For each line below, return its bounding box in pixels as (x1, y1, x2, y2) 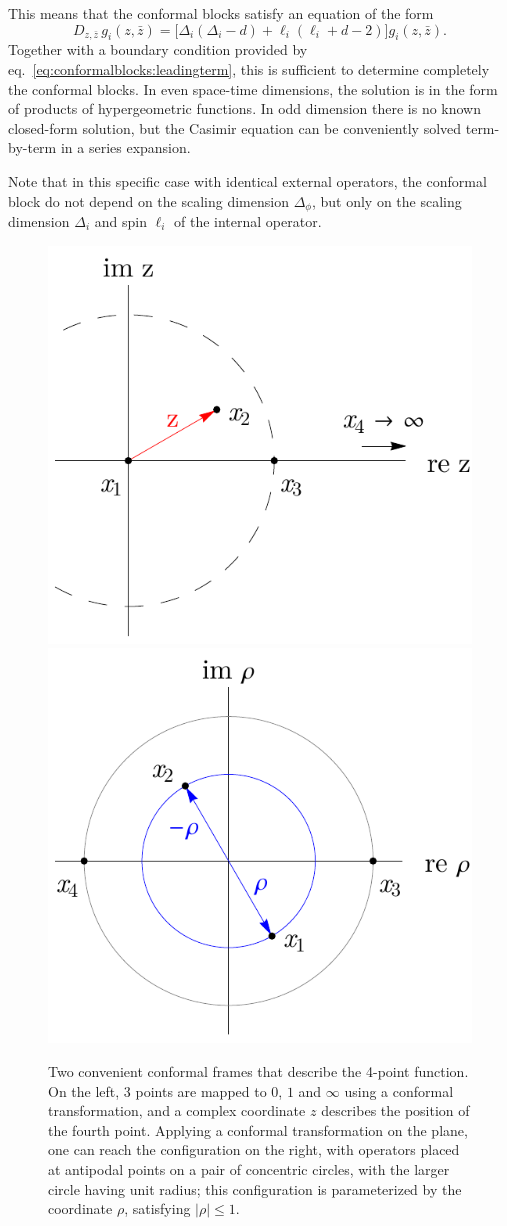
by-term (8, 137, 57, 158)
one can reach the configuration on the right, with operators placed (48, 1139, 460, 1160)
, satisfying (124, 1198, 191, 1219)
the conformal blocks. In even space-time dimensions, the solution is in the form (8, 78, 498, 99)
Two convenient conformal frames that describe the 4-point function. (48, 1061, 469, 1081)
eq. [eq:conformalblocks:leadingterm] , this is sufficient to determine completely (8, 58, 490, 79)
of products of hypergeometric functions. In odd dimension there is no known (8, 98, 482, 119)
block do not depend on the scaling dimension (8, 190, 289, 211)
